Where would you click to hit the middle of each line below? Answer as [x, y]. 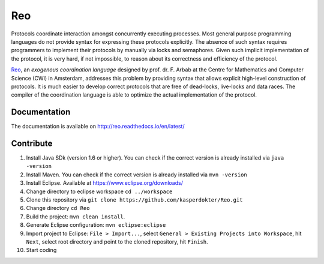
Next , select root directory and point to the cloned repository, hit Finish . [117, 242]
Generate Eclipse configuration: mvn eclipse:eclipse [96, 225]
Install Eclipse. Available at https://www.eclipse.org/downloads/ [104, 183]
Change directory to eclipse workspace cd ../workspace [99, 191]
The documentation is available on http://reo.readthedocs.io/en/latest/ [98, 127]
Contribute [32, 143]
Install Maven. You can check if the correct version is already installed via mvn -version [136, 175]
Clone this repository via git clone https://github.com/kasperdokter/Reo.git [134, 200]
